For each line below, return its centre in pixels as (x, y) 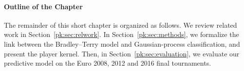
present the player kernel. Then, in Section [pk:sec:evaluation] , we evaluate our (122, 53)
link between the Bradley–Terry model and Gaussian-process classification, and (122, 44)
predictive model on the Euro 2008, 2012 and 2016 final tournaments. (108, 63)
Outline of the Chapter (43, 6)
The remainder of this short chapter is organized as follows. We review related (121, 25)
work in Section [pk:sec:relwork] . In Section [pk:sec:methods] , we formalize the (122, 34)
